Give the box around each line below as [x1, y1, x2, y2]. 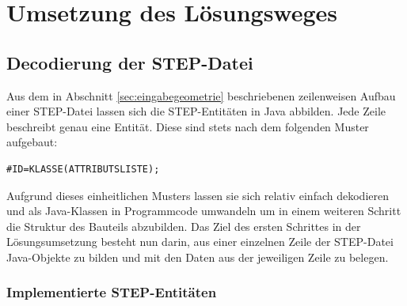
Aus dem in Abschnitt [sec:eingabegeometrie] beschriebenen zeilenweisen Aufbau [6, 87, 396, 104]
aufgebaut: [6, 134, 58, 150]
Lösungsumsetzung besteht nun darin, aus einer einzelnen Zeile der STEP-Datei [6, 233, 394, 250]
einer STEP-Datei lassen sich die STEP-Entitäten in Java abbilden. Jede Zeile [6, 103, 386, 119]
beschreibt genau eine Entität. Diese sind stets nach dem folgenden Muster [6, 118, 369, 134]
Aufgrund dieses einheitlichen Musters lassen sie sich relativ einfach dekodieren [6, 187, 389, 203]
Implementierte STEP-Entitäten [6, 282, 217, 302]
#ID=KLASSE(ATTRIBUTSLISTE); [6, 163, 160, 175]
